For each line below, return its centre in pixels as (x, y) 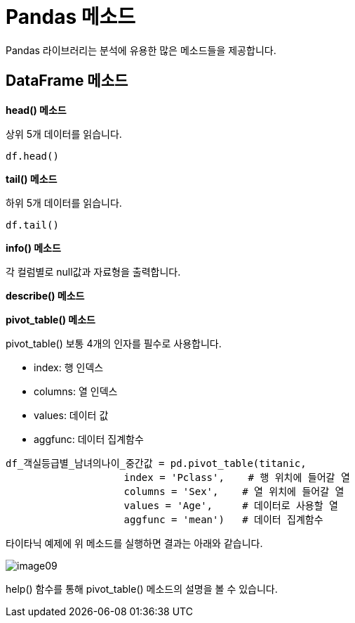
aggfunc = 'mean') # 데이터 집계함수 (223, 519)
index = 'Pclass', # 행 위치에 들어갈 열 (237, 477)
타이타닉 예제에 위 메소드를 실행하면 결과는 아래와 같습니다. (134, 543)
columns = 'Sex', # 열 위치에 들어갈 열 (234, 491)
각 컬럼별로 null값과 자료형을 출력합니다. (93, 271)
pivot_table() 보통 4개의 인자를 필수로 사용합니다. (114, 343)
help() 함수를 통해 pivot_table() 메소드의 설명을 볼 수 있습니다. (142, 589)
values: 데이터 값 (71, 415)
